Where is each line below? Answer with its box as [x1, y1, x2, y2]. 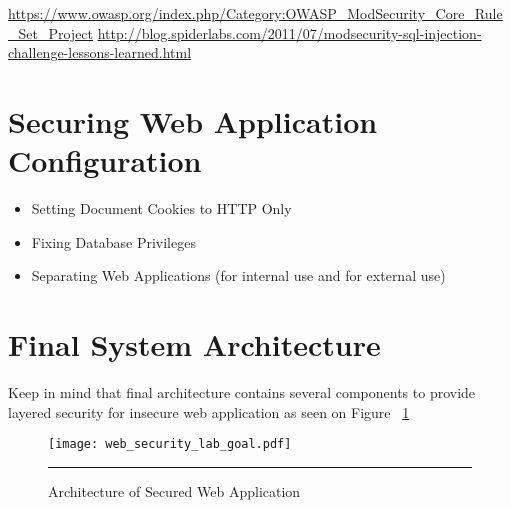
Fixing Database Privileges [31, 231, 196, 252]
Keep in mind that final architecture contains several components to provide [8, 382, 476, 402]
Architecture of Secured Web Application [48, 480, 301, 501]
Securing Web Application [8, 100, 378, 141]
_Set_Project [8, 22, 94, 43]
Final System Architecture [8, 324, 381, 365]
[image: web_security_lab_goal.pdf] [48, 437, 292, 452]
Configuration [8, 140, 202, 181]
